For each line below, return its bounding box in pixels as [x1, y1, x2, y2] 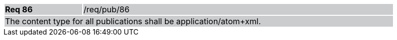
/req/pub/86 [83, 4, 130, 14]
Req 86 [5, 4, 33, 14]
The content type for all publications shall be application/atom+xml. [5, 16, 261, 26]
